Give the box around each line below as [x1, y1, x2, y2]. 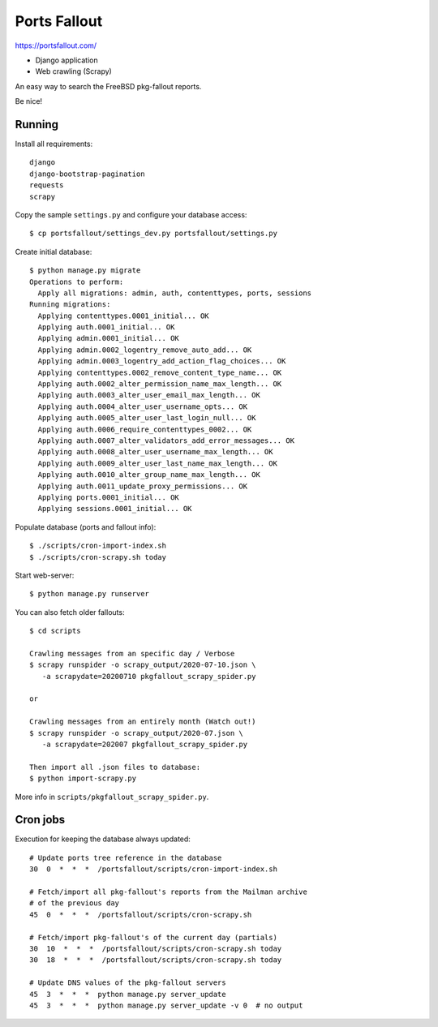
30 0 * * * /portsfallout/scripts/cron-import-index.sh [29, 865, 277, 874]
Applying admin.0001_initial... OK [37, 333, 180, 343]
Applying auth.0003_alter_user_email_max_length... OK [37, 390, 261, 400]
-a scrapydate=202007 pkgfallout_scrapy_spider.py [41, 739, 247, 749]
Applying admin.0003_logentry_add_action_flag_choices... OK [37, 357, 286, 366]
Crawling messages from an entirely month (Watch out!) [29, 717, 256, 726]
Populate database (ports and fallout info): [15, 522, 157, 531]
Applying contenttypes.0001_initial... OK [37, 311, 210, 320]
